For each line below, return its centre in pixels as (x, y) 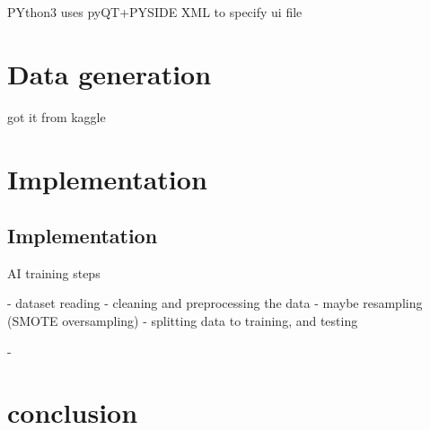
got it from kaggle (57, 116)
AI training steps (54, 272)
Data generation (110, 73)
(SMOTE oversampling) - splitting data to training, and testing (183, 321)
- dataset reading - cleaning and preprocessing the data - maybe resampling (215, 303)
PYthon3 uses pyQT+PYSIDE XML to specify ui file (155, 12)
